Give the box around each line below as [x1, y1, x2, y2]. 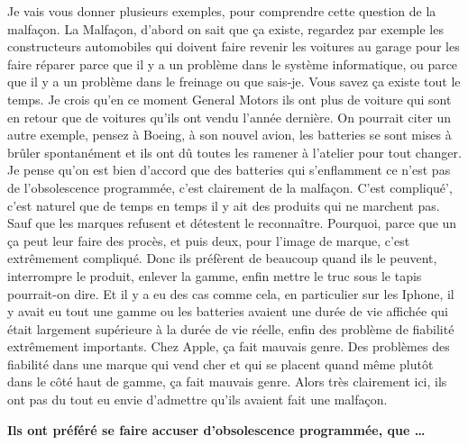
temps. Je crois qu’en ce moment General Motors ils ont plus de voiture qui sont [7, 89, 452, 108]
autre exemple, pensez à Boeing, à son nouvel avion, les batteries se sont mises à [7, 125, 452, 144]
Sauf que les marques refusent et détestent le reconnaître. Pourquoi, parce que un [7, 213, 457, 232]
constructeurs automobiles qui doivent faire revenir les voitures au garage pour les [7, 37, 460, 56]
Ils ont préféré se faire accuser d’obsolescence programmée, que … [7, 420, 426, 439]
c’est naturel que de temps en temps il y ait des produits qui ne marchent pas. [7, 195, 440, 214]
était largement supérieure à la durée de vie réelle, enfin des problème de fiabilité [7, 319, 454, 338]
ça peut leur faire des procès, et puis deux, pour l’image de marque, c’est [7, 231, 410, 250]
